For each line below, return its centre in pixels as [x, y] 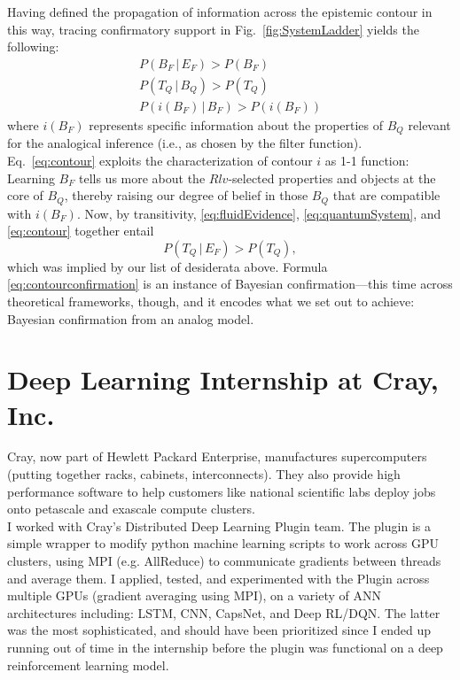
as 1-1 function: [367, 160]
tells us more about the [142, 178]
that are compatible [386, 195]
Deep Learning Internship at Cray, [223, 379]
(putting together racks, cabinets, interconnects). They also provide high [204, 474]
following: [33, 46]
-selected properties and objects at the [332, 178]
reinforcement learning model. [88, 665]
